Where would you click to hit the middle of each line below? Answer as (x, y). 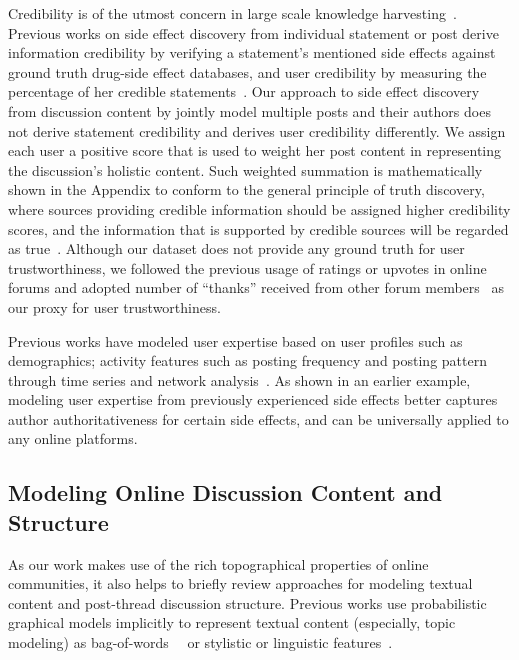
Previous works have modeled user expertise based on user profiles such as (235, 340)
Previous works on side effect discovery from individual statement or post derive (253, 32)
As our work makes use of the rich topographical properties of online (218, 563)
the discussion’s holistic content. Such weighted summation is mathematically (245, 169)
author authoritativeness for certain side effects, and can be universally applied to (258, 418)
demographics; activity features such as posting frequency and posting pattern (247, 360)
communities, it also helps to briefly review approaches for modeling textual (240, 583)
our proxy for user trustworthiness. (114, 306)
